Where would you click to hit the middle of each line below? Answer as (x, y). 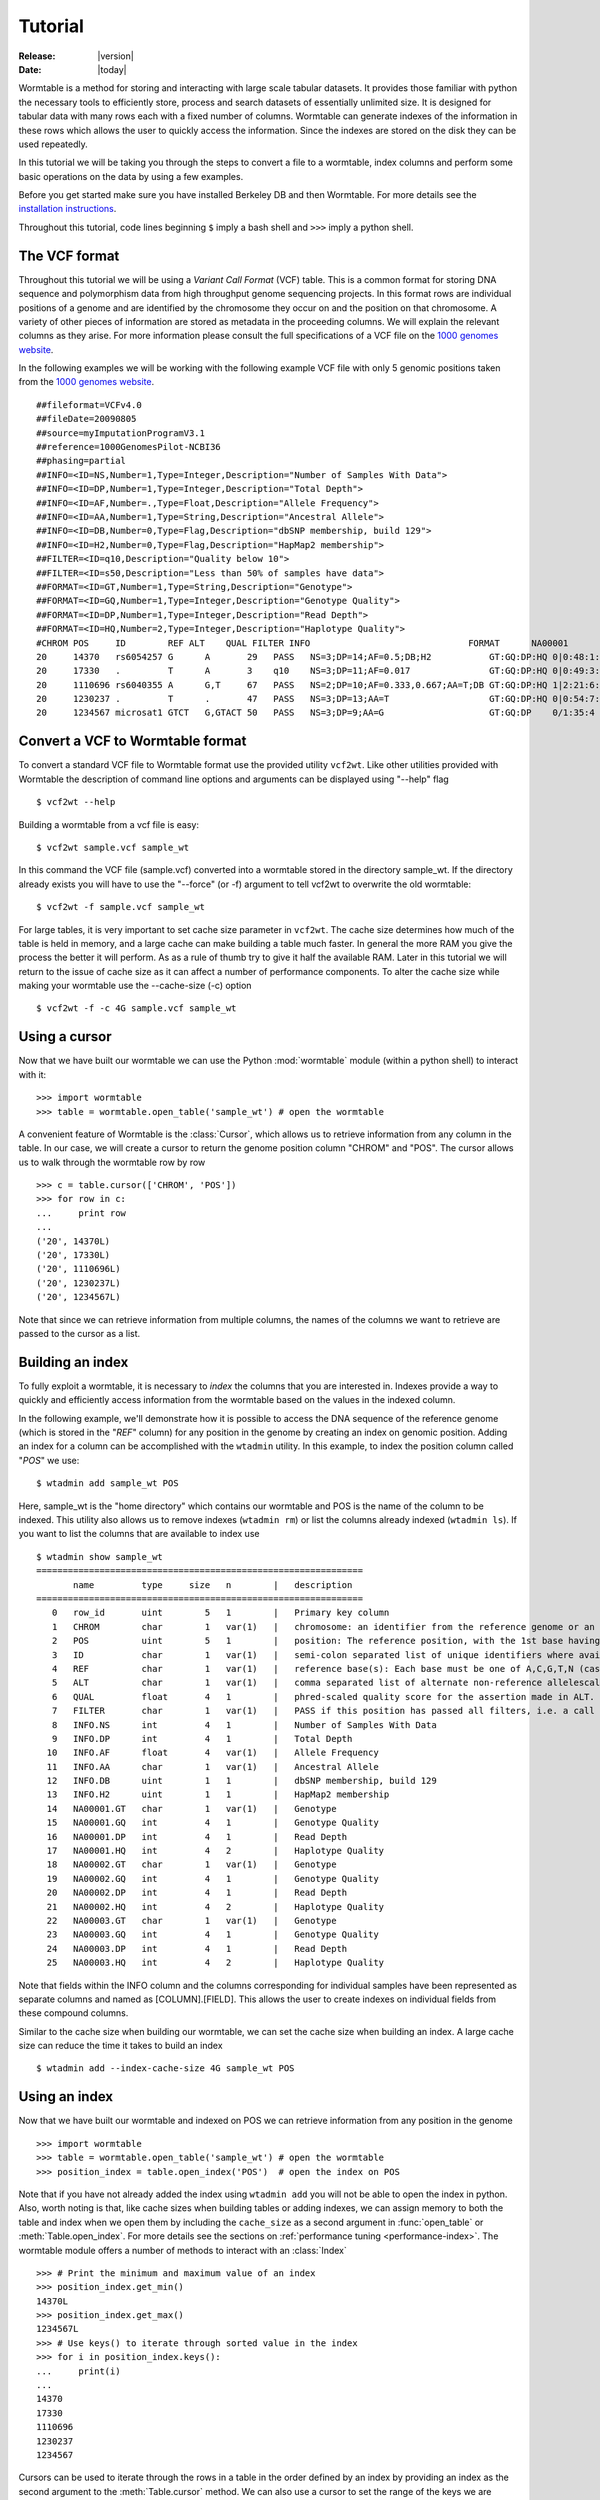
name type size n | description (213, 1584)
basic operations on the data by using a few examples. (131, 176)
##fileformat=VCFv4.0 (89, 404)
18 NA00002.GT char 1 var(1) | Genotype (191, 1864)
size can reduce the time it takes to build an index (121, 2046)
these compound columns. (73, 2013)
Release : (37, 56)
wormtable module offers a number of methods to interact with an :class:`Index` (182, 2250)
